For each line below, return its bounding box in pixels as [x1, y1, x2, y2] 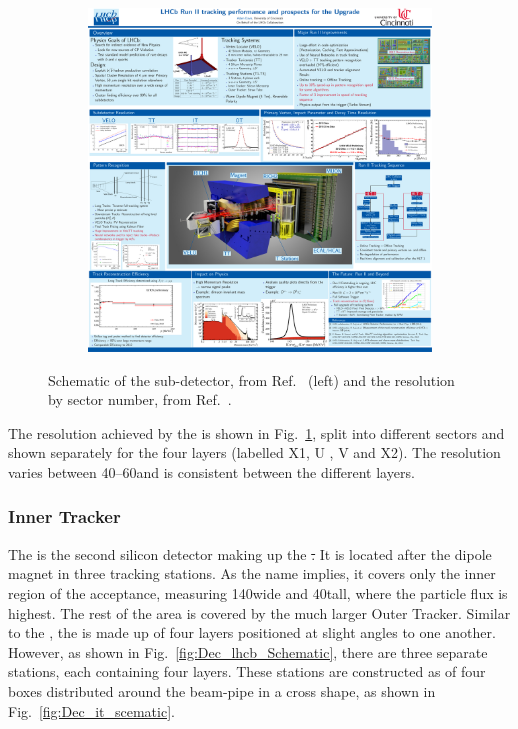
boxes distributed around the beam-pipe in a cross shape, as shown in [8, 680, 436, 701]
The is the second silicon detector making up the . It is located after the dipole [8, 543, 492, 564]
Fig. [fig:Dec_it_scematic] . [8, 700, 175, 721]
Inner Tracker [8, 504, 121, 529]
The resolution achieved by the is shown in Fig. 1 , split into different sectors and [8, 422, 505, 443]
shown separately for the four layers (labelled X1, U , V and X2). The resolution [8, 442, 501, 463]
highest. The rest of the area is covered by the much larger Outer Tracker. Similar [8, 602, 511, 623]
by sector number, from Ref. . [48, 389, 232, 410]
